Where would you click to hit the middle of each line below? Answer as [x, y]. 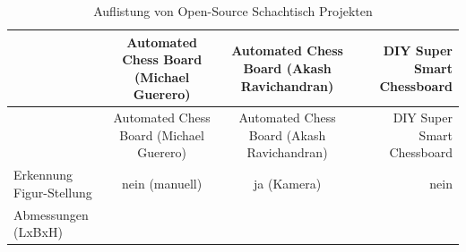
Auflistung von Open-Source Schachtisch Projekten [233, 11]
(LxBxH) [38, 232]
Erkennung [43, 175]
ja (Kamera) [287, 184]
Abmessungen [51, 214]
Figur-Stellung [53, 192]
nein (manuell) [162, 184]
